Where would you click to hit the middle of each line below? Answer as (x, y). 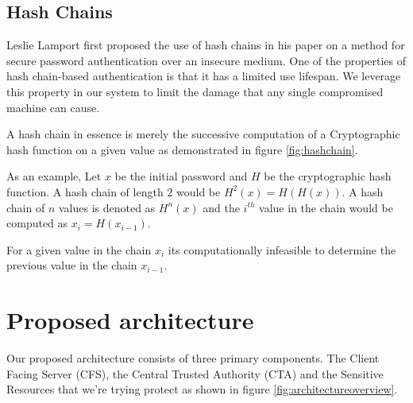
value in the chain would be (326, 207)
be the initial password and (181, 176)
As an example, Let (54, 176)
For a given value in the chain (79, 249)
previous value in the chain (72, 265)
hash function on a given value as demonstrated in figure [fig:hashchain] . (182, 149)
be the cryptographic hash (328, 176)
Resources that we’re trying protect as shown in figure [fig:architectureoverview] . (202, 389)
